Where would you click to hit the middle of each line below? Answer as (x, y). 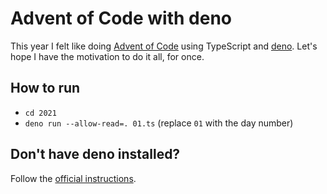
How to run (45, 88)
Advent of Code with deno (121, 18)
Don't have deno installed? (95, 154)
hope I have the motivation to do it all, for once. (107, 56)
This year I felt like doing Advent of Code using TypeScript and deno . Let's (164, 46)
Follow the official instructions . (73, 178)
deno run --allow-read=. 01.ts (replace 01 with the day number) (159, 123)
